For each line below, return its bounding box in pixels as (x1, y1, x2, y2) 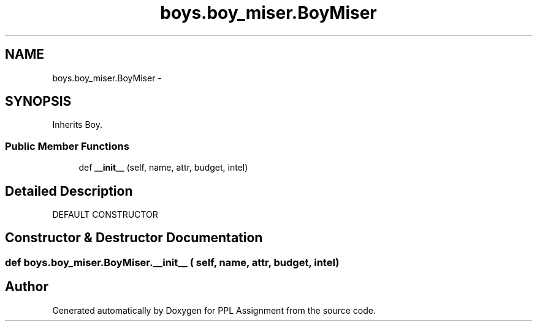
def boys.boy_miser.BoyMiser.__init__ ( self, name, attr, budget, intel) (5, 256, 340, 269)
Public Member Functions (5, 139, 129, 152)
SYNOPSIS (5, 94, 72, 109)
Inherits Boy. (52, 119, 102, 130)
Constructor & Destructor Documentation (5, 230, 263, 246)
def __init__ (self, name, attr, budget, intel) (78, 162, 248, 173)
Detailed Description (5, 183, 133, 199)
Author (5, 279, 48, 295)
